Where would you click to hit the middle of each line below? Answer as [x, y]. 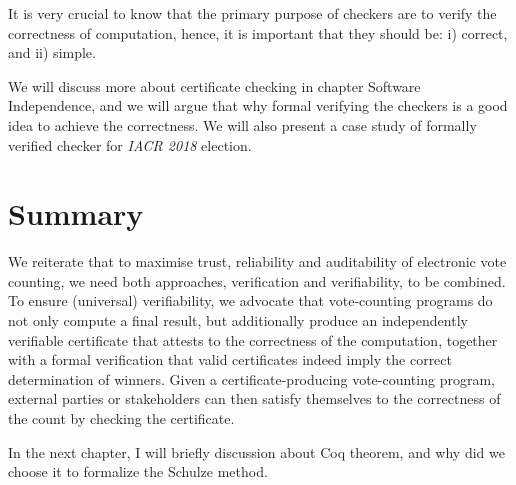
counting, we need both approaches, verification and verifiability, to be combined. [257, 280]
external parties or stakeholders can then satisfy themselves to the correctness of [254, 398]
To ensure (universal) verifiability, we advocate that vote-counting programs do [250, 300]
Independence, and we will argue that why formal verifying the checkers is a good [258, 105]
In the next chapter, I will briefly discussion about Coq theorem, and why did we [256, 451]
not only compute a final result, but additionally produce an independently [238, 320]
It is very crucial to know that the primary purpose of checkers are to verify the [252, 13]
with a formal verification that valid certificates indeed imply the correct [230, 359]
